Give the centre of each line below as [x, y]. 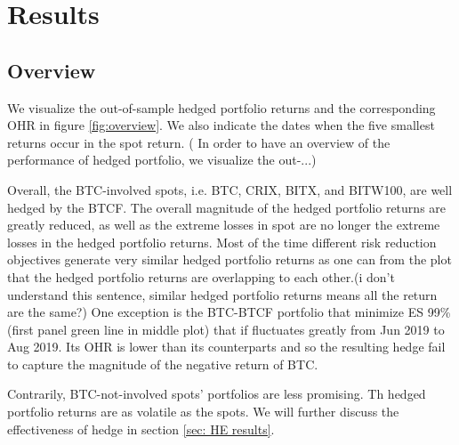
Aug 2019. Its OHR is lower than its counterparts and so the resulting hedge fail [226, 347]
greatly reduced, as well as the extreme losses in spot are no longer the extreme [224, 225]
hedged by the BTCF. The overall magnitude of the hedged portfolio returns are [227, 207]
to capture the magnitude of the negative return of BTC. [163, 364]
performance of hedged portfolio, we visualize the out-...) [162, 160]
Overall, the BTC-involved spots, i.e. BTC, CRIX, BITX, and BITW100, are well [230, 189]
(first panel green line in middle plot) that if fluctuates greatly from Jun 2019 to [226, 329]
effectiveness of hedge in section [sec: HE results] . [141, 429]
